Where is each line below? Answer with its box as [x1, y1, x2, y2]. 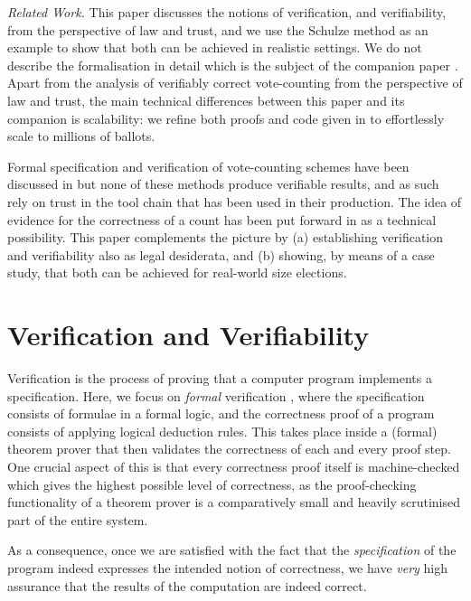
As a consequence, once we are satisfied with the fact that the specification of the [7, 540, 457, 559]
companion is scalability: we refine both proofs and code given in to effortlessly [7, 108, 445, 127]
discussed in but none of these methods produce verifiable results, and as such [7, 174, 439, 193]
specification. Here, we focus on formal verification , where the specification [7, 386, 425, 405]
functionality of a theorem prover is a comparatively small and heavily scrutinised [7, 493, 461, 512]
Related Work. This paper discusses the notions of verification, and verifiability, [7, 3, 447, 21]
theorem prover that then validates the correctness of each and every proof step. [7, 439, 451, 458]
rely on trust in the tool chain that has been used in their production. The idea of [7, 192, 462, 211]
